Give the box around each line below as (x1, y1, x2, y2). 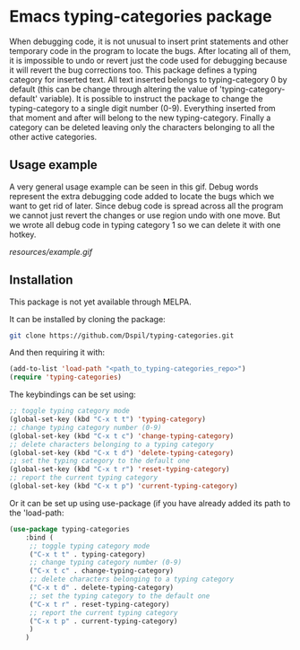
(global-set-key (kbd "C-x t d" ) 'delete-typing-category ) (9, 448, 235, 457)
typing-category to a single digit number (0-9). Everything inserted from (9, 102, 276, 113)
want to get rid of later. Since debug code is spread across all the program (9, 200, 284, 211)
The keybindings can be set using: (9, 389, 136, 400)
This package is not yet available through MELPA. (9, 296, 192, 307)
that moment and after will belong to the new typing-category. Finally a (9, 112, 271, 123)
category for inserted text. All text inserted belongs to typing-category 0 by (9, 74, 288, 84)
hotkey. (9, 229, 37, 240)
